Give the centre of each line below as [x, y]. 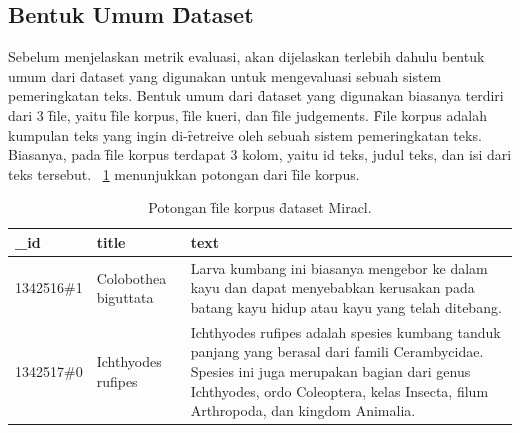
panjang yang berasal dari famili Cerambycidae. [337, 351]
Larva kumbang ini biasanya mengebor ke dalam [339, 267]
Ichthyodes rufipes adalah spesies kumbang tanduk [345, 331]
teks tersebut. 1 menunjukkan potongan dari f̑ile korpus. [184, 173]
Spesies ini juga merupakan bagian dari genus [330, 371]
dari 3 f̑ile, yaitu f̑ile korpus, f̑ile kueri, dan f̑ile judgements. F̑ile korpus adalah [247, 114]
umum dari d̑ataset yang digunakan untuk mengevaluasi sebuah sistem [225, 75]
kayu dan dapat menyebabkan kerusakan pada [332, 287]
